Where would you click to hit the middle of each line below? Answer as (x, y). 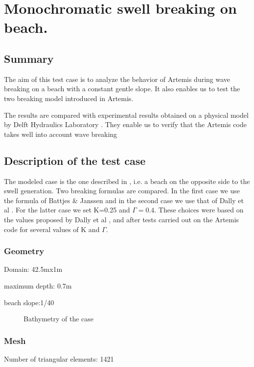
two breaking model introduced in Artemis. (69, 98)
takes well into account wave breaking (61, 134)
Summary (29, 58)
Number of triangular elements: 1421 (59, 358)
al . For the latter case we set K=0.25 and (67, 210)
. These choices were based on (199, 210)
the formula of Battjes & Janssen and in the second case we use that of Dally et (124, 200)
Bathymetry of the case (59, 319)
